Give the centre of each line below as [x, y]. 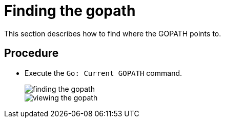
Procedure [32, 53]
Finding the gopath [70, 11]
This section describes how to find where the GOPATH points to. [113, 33]
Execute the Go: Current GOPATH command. [104, 73]
